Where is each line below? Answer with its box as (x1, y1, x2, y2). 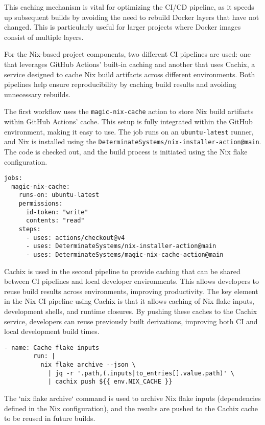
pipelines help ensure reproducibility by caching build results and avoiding (4, 79, 236, 90)
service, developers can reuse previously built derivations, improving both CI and (4, 316, 258, 326)
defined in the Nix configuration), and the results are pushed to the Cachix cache (4, 402, 258, 413)
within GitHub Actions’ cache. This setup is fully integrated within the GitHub (4, 116, 253, 126)
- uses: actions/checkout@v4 (26, 234, 125, 241)
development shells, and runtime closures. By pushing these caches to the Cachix (4, 306, 257, 317)
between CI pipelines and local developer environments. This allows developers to (4, 276, 259, 286)
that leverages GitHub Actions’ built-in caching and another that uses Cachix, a (4, 58, 255, 69)
